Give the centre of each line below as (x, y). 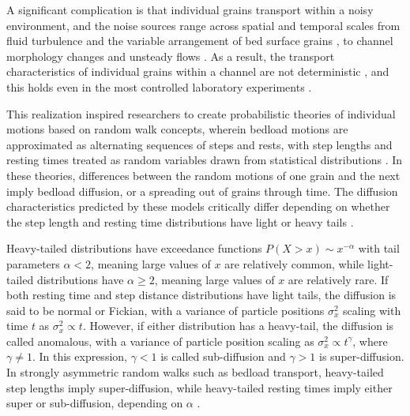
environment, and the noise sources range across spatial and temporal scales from (203, 25)
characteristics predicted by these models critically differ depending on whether (198, 206)
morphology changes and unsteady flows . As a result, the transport (171, 56)
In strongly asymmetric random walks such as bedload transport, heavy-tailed (195, 372)
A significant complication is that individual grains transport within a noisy (190, 9)
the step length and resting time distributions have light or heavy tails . (180, 221)
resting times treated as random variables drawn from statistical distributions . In (205, 160)
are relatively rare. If (338, 279)
